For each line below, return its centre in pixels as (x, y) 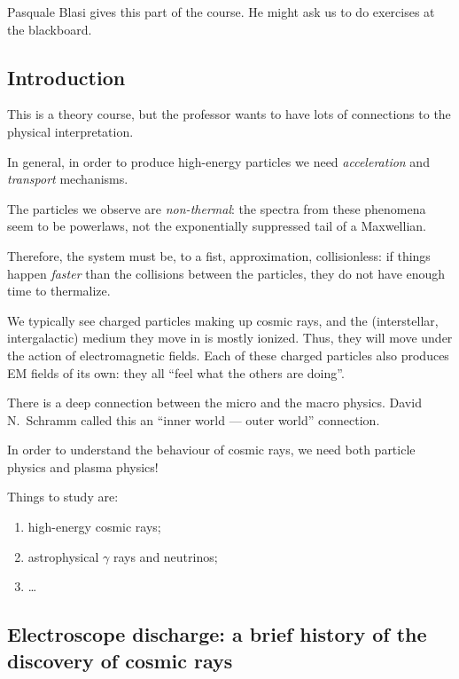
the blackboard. (50, 29)
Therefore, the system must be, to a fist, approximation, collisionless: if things (219, 255)
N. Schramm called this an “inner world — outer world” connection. (194, 419)
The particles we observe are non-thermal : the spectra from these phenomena (217, 208)
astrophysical (63, 556)
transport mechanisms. (68, 179)
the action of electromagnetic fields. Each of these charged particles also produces (228, 355)
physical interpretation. (70, 131)
